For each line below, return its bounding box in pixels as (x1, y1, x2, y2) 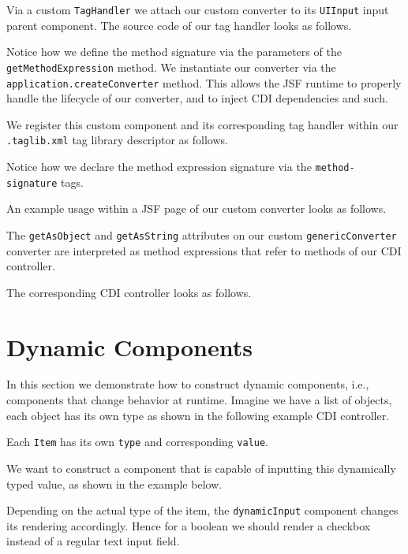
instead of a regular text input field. (6, 533, 180, 549)
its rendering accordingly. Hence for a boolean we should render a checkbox (6, 517, 371, 534)
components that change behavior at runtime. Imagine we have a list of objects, (6, 392, 392, 408)
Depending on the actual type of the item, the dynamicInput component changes (6, 502, 399, 519)
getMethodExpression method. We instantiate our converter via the (6, 58, 336, 75)
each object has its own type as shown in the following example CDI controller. (6, 407, 390, 423)
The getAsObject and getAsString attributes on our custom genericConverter (6, 226, 397, 243)
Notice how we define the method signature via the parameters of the (6, 43, 342, 60)
